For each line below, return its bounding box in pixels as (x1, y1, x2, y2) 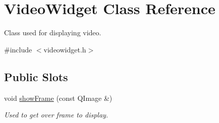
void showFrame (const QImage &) (4, 92, 113, 103)
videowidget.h (43, 44, 86, 54)
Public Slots (4, 69, 68, 84)
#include (4, 44, 32, 54)
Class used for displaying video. (4, 27, 101, 38)
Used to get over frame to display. (4, 109, 108, 120)
